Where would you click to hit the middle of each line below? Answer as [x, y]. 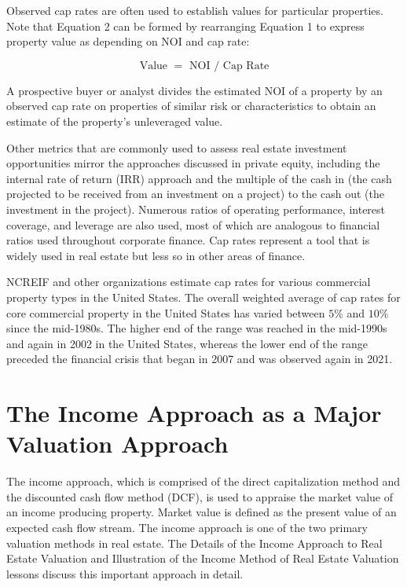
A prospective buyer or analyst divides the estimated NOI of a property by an [194, 90]
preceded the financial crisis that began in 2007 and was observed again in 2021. [200, 359]
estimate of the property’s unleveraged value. [115, 121]
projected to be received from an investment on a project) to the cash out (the [195, 194]
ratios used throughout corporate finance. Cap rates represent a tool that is [188, 240]
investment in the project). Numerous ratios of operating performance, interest [196, 209]
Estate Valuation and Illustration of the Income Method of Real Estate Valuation [203, 558]
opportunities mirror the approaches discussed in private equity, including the [193, 163]
